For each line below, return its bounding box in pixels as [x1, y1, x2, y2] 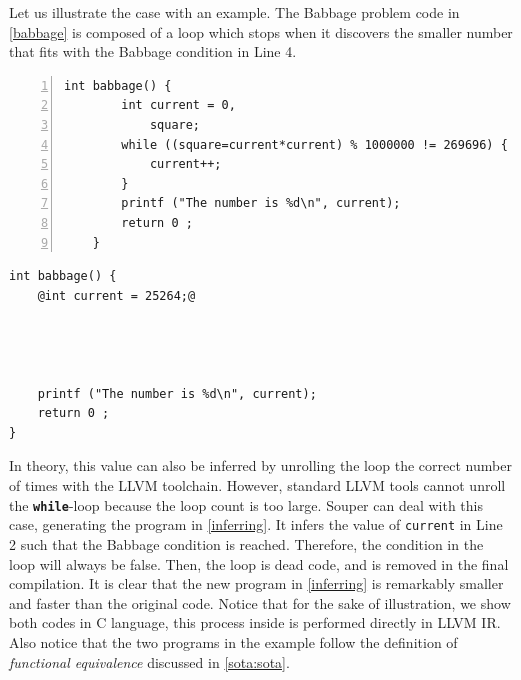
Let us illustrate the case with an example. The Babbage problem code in [9, 2, 460, 22]
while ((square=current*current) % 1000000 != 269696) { [121, 137, 508, 152]
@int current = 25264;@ [37, 288, 196, 303]
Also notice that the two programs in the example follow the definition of [9, 631, 458, 652]
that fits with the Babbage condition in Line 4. [9, 41, 297, 62]
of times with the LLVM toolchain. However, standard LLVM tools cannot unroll [9, 475, 506, 496]
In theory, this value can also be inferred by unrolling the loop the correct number [9, 455, 512, 476]
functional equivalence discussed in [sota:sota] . [9, 651, 290, 672]
